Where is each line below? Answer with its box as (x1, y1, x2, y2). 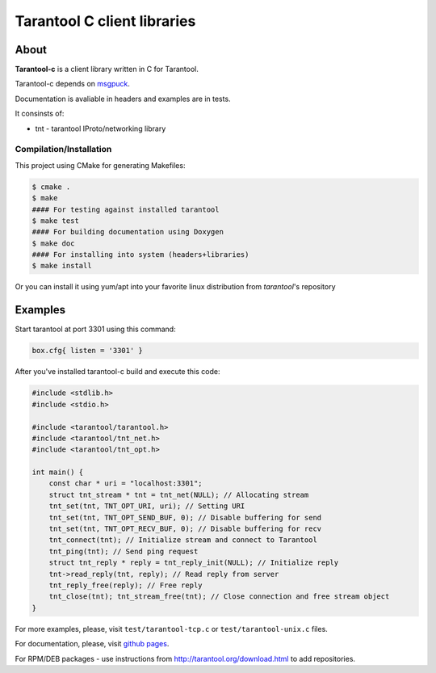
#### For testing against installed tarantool (31, 204, 220, 214)
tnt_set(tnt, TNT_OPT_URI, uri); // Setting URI (48, 502, 245, 511)
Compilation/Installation (15, 144, 112, 155)
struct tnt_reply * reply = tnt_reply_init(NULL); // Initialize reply (48, 558, 339, 567)
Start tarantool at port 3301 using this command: (15, 324, 177, 334)
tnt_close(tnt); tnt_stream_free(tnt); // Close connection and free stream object (48, 592, 390, 601)
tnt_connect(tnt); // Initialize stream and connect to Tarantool (48, 536, 318, 545)
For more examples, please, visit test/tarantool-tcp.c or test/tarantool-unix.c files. (15, 624, 329, 633)
